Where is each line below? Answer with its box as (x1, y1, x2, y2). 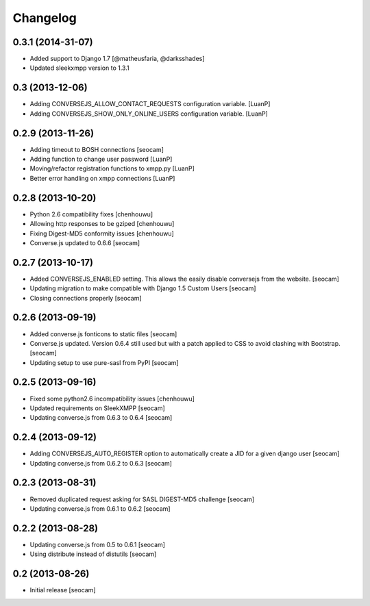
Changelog (12, 10, 77, 25)
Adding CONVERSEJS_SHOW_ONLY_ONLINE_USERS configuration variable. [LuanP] (29, 110, 269, 118)
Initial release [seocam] (29, 586, 96, 594)
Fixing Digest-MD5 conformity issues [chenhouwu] (29, 229, 174, 238)
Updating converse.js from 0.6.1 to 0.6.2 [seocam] (29, 504, 171, 513)
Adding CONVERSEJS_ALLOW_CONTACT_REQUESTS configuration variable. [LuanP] (29, 100, 271, 108)
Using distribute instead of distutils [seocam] (29, 550, 157, 558)
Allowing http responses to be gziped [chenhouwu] (29, 220, 175, 228)
